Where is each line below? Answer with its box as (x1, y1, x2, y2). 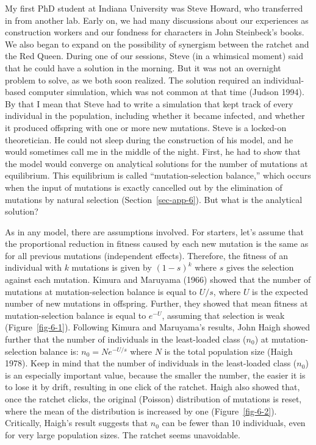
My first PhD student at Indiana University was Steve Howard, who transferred (5, 2, 303, 14)
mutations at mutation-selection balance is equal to (5, 285, 197, 297)
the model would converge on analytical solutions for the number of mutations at (5, 157, 308, 169)
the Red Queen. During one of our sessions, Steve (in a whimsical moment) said (5, 49, 303, 62)
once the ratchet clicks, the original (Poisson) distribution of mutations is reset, (5, 393, 302, 405)
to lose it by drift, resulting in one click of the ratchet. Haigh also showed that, (5, 380, 300, 393)
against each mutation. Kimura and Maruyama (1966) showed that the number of (5, 273, 311, 286)
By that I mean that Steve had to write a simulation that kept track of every (5, 97, 293, 110)
